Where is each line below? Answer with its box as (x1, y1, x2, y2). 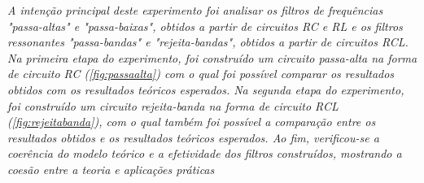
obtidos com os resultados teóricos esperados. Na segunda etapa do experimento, (7, 81, 404, 98)
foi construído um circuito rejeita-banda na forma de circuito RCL (7, 97, 339, 114)
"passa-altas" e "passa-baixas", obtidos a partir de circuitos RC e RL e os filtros (7, 17, 403, 34)
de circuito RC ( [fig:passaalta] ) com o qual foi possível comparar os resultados (7, 65, 395, 82)
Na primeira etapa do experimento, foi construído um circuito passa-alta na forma (7, 49, 417, 66)
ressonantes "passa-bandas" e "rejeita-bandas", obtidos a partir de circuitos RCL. (7, 33, 409, 50)
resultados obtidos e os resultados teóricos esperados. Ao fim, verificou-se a (7, 129, 379, 146)
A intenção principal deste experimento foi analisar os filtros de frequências (7, 2, 383, 18)
